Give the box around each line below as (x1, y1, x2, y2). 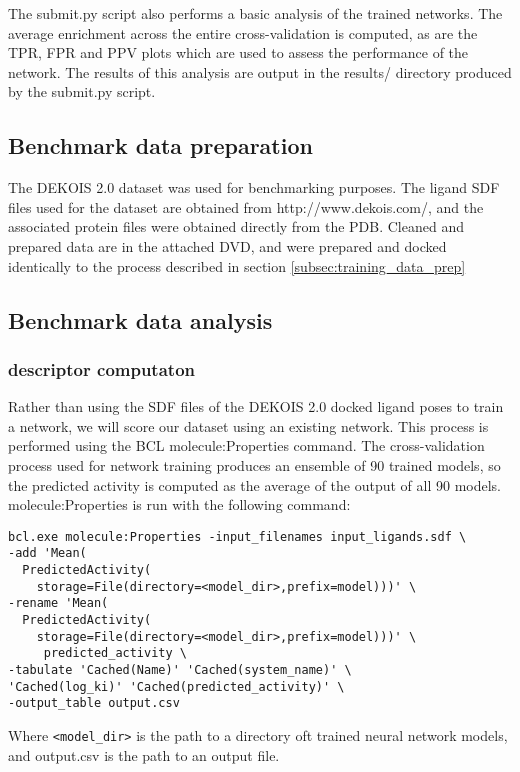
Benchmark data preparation (8, 130, 313, 161)
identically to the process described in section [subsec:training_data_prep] (8, 255, 466, 276)
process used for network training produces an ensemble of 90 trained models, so (8, 454, 501, 475)
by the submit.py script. (8, 81, 156, 102)
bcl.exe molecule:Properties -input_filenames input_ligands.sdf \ (8, 529, 467, 544)
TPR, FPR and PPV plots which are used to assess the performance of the (8, 42, 469, 63)
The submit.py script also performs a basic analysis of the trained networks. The (8, 3, 503, 23)
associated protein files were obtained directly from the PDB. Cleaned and (8, 216, 464, 237)
